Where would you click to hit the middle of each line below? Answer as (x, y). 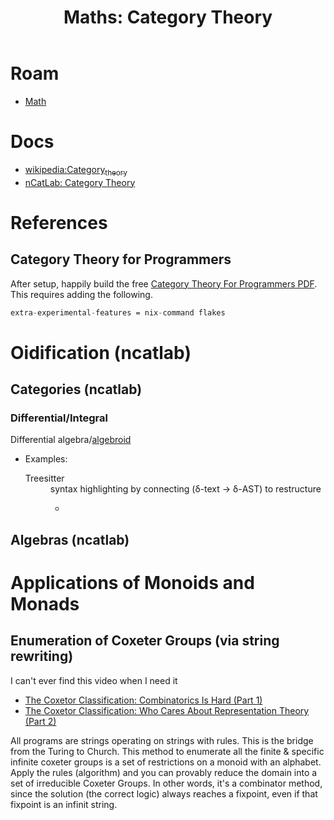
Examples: (46, 459)
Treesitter (44, 478)
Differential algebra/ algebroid (71, 440)
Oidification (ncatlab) (101, 352)
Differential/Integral (59, 418)
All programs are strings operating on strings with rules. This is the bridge (162, 740)
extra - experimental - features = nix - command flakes (118, 312)
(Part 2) (40, 721)
